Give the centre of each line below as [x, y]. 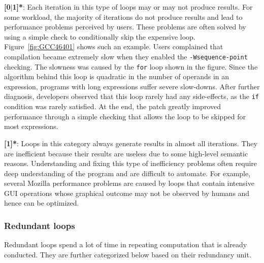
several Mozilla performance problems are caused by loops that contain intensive [129, 183]
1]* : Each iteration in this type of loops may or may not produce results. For [133, 7]
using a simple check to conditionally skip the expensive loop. [100, 36]
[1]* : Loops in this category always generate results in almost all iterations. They [131, 143]
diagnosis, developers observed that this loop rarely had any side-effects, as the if [131, 96]
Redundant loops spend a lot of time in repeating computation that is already [126, 244]
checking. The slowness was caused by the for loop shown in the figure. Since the [131, 66]
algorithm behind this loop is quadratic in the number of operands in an [117, 76]
